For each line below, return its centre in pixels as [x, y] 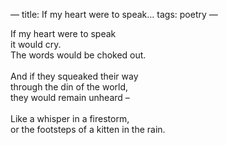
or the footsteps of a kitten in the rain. [88, 129]
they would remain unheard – [70, 97]
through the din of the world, [69, 87]
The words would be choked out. [78, 55]
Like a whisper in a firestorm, [70, 118]
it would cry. [36, 44]
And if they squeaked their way [74, 76]
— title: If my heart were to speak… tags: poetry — [114, 14]
